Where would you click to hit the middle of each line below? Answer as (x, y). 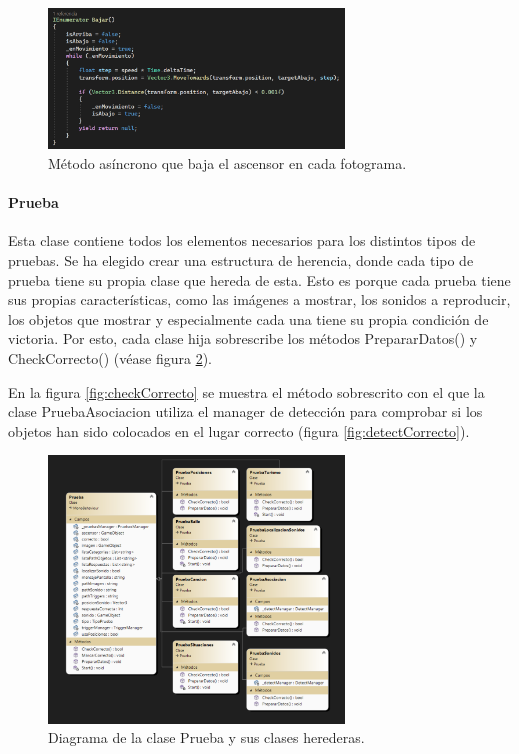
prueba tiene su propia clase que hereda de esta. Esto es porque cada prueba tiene (259, 279)
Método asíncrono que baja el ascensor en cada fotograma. (227, 163)
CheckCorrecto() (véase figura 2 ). (110, 357)
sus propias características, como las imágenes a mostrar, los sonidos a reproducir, (259, 299)
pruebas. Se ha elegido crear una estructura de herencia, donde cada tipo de (241, 260)
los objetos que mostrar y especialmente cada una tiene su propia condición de (248, 318)
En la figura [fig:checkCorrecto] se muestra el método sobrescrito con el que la (246, 391)
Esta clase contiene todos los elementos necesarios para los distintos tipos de (242, 240)
